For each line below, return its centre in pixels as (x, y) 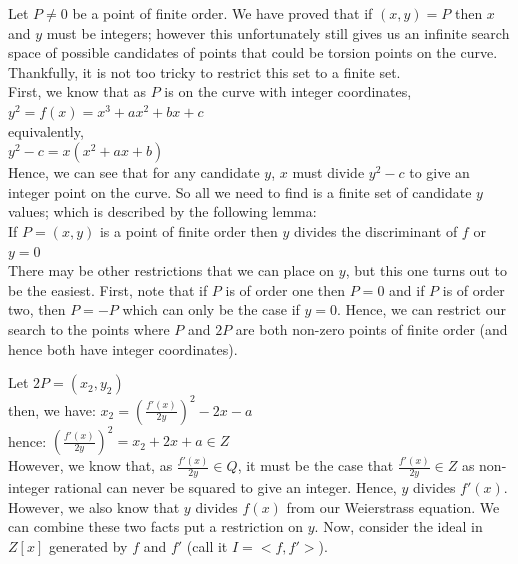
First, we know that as (77, 91)
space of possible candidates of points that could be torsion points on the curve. (253, 52)
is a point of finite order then (188, 230)
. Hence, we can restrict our (421, 309)
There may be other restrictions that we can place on (171, 270)
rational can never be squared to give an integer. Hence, (225, 487)
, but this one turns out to (426, 270)
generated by (88, 546)
